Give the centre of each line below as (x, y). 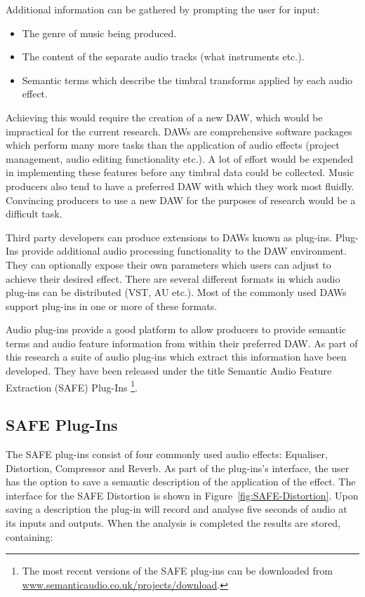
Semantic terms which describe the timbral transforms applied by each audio (187, 80)
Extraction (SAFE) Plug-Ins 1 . (72, 386)
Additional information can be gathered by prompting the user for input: (163, 9)
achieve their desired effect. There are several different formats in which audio (173, 278)
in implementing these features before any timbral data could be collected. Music (180, 172)
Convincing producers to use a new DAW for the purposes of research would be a (181, 200)
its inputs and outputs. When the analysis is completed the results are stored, (173, 523)
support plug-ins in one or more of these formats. (112, 306)
